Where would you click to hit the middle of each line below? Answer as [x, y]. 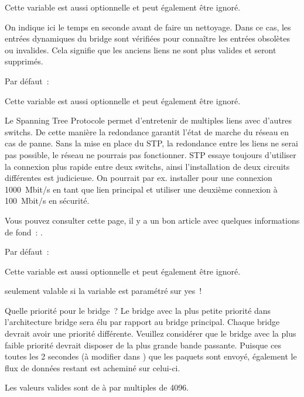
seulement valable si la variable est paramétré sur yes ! [103, 291]
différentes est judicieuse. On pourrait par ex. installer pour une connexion [139, 178]
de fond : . [24, 232]
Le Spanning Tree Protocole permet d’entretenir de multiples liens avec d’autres [148, 120]
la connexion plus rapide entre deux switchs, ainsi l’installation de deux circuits [147, 166]
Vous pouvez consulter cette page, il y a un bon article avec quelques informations [152, 220]
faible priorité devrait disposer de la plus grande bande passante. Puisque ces [143, 345]
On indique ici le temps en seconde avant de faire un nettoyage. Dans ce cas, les [148, 27]
